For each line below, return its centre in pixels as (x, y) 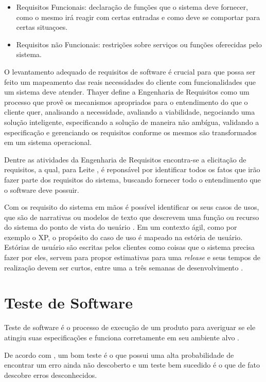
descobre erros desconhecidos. (51, 375)
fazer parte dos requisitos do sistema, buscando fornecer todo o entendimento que (132, 179)
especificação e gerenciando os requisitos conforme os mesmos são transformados (130, 132)
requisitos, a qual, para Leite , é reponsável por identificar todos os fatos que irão (132, 169)
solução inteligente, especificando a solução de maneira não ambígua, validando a (132, 122)
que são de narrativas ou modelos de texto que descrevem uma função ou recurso (132, 217)
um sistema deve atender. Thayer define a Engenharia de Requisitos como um (127, 92)
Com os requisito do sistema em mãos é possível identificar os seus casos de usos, (132, 207)
